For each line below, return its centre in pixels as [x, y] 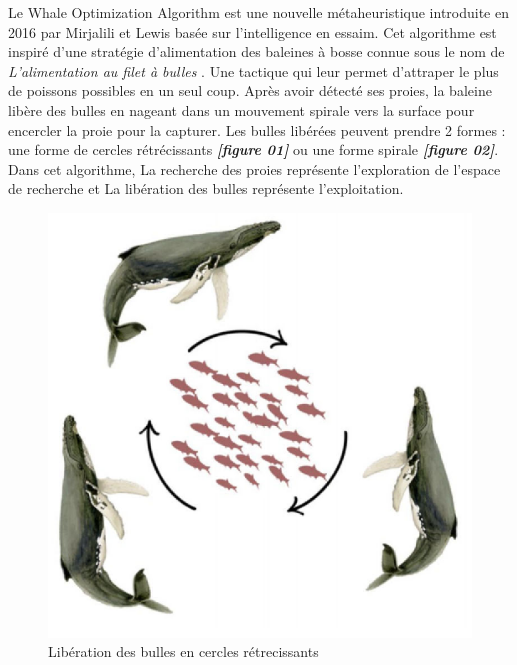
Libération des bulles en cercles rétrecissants [183, 651]
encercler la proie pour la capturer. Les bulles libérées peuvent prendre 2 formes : [257, 129]
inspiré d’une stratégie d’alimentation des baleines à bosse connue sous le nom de [256, 51]
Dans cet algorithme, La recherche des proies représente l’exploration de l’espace [254, 168]
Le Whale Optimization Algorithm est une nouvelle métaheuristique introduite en [258, 12]
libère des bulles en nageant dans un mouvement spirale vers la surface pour [241, 109]
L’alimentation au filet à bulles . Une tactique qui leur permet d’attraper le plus [253, 70]
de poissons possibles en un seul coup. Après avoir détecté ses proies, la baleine [250, 90]
